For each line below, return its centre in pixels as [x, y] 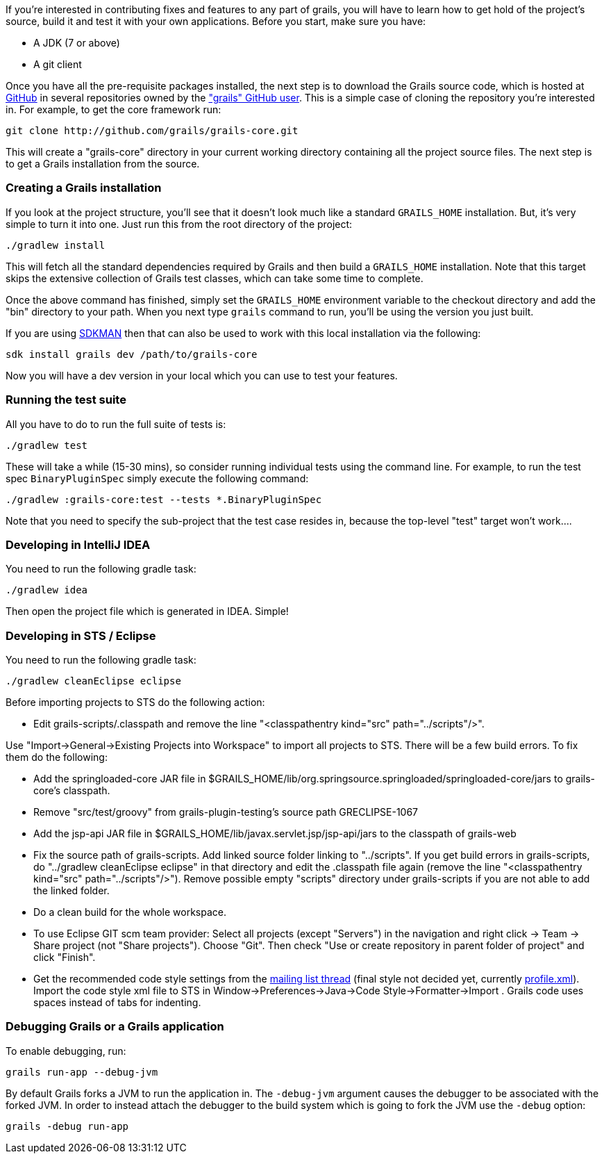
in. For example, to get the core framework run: [114, 109]
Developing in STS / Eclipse [81, 635]
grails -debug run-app [67, 1126]
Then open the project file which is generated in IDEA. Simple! [147, 611]
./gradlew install [56, 245]
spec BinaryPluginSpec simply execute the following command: [157, 478]
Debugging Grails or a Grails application [115, 1027]
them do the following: [57, 757]
